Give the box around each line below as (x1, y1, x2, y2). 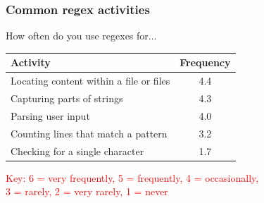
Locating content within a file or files (11, 73, 170, 88)
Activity (11, 55, 51, 70)
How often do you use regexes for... (6, 28, 157, 43)
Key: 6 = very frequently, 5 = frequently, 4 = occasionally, (6, 170, 259, 185)
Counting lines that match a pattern (11, 125, 168, 140)
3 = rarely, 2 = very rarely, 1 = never (6, 184, 168, 199)
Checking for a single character (11, 143, 144, 158)
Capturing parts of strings (11, 91, 123, 105)
